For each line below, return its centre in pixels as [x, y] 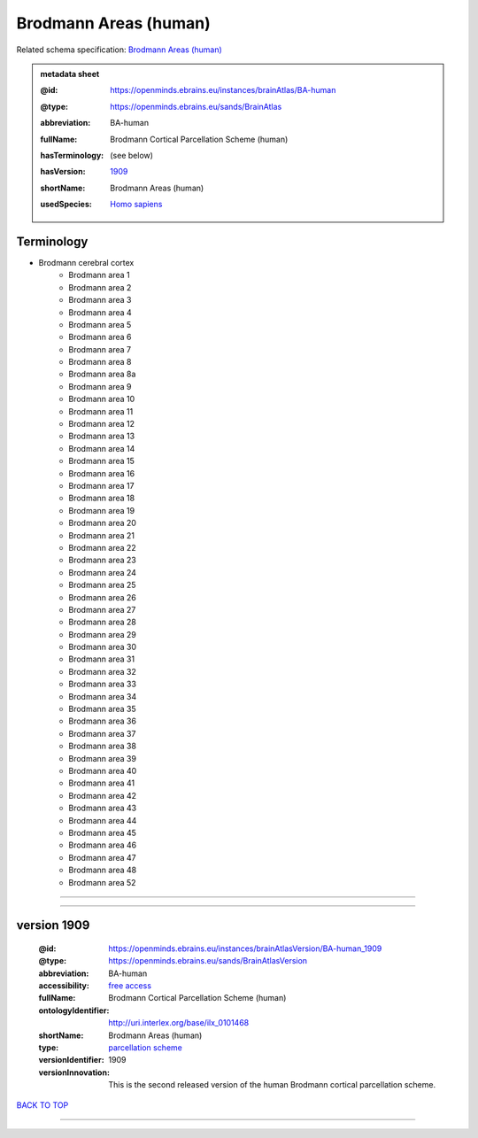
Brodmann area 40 [103, 770]
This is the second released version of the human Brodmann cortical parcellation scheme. [272, 1085]
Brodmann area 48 [103, 870]
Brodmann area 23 [102, 560]
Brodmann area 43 [103, 808]
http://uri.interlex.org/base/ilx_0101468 [179, 1023]
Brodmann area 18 [102, 498]
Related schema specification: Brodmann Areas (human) [119, 50]
